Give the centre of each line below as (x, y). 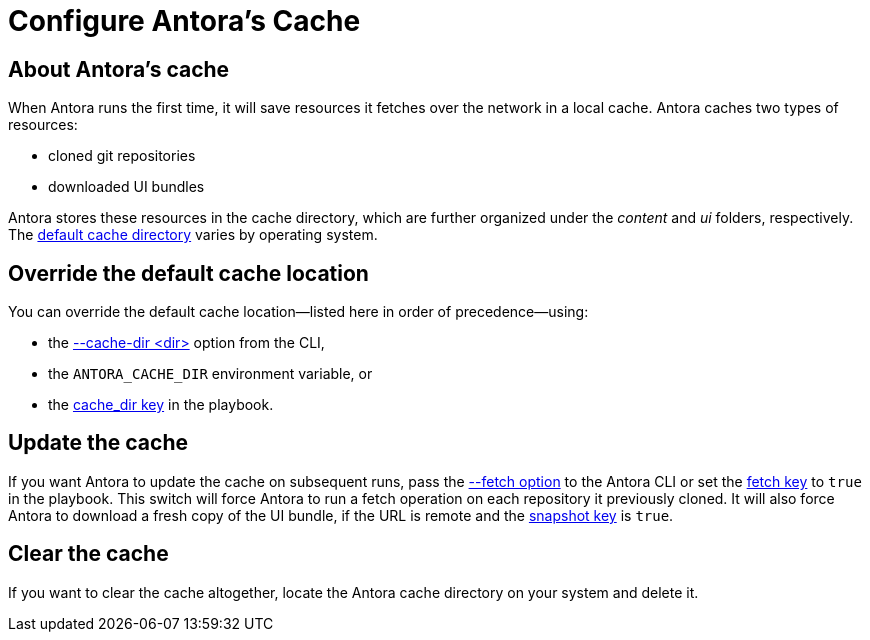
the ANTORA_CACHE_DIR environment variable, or (210, 374)
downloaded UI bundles (126, 187)
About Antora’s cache (119, 69)
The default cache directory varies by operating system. (193, 235)
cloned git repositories (122, 156)
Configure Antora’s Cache (184, 21)
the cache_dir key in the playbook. (161, 405)
